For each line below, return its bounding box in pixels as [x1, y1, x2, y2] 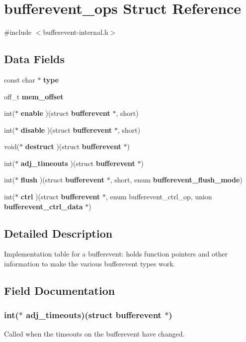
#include [4, 27, 32, 37]
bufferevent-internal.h [43, 27, 108, 37]
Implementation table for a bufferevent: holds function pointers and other [4, 249, 228, 259]
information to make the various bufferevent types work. [4, 258, 175, 269]
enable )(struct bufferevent [20, 108, 110, 118]
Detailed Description [4, 225, 113, 241]
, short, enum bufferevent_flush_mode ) [110, 174, 243, 185]
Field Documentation [4, 283, 115, 298]
